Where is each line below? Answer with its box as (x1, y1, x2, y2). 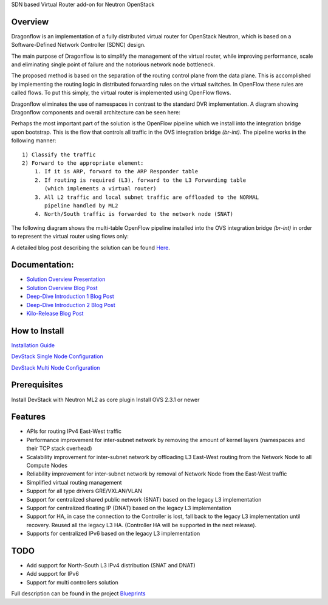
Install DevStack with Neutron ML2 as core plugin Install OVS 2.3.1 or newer (11, 396, 200, 403)
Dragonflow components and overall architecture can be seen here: (11, 109, 180, 116)
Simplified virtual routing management (26, 479, 122, 486)
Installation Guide (11, 341, 55, 349)
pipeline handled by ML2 (44, 202, 118, 209)
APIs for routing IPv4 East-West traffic (26, 427, 121, 435)
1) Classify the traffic (22, 151, 96, 158)
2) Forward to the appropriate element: (22, 159, 144, 167)
